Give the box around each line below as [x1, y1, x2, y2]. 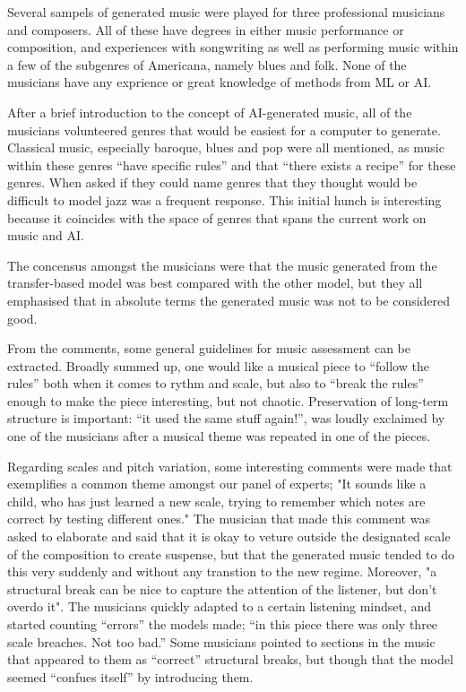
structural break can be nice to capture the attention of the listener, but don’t [7, 579, 437, 598]
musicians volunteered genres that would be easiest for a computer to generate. [7, 120, 441, 139]
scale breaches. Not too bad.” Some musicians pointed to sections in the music [7, 632, 436, 651]
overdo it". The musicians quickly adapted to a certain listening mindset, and [7, 597, 432, 616]
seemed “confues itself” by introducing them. [7, 667, 254, 686]
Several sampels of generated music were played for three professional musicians [7, 3, 445, 21]
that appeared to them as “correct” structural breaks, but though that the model [7, 650, 453, 669]
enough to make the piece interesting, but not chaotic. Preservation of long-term [7, 391, 449, 410]
